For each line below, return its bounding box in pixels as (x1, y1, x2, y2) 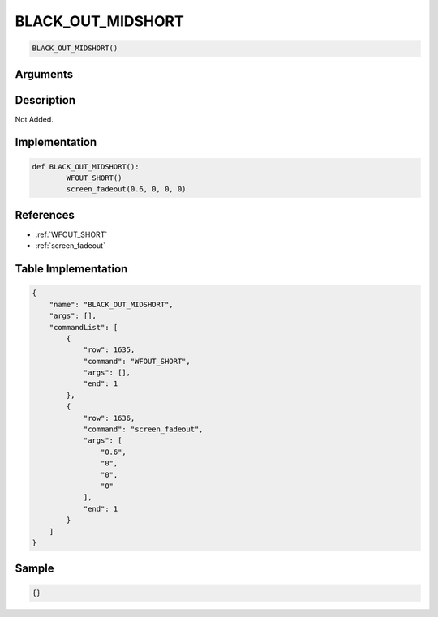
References (15, 208, 75, 222)
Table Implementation (15, 262, 128, 276)
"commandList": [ (49, 323, 118, 332)
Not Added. (15, 114, 54, 124)
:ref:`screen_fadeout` (35, 241, 105, 251)
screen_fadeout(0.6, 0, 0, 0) (66, 185, 187, 194)
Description (15, 93, 76, 107)
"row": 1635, (83, 345, 135, 354)
